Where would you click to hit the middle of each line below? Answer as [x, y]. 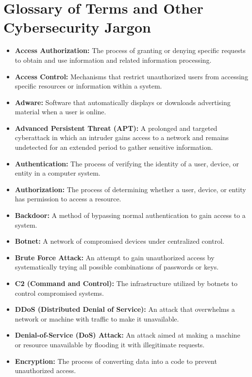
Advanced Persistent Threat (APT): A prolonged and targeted [116, 128]
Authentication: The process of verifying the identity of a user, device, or [127, 163]
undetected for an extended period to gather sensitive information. [114, 147]
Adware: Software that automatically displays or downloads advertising [123, 102]
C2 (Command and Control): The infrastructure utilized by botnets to [126, 283]
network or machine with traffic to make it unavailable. [97, 318]
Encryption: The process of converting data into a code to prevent [116, 361]
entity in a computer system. [58, 173]
